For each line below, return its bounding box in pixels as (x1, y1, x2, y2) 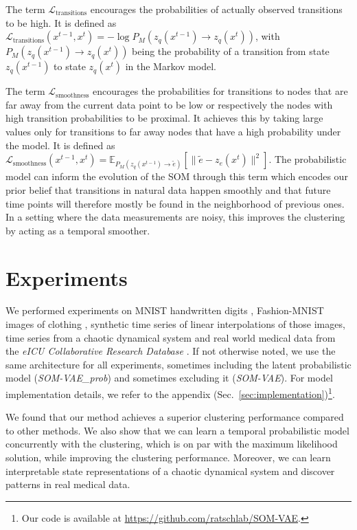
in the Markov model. (125, 59, 216, 74)
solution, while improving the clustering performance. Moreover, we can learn (5, 450, 331, 465)
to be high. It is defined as (5, 15, 117, 30)
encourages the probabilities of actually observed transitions (90, 2, 343, 16)
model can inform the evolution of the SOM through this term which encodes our (5, 169, 348, 184)
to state (54, 59, 86, 74)
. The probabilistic (268, 152, 347, 166)
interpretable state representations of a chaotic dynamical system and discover (5, 463, 335, 478)
